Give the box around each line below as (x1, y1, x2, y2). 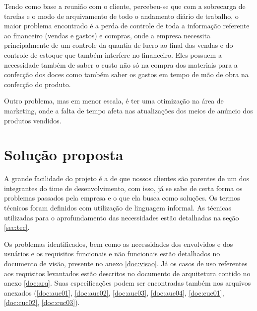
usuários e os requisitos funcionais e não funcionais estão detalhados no (4, 248, 220, 259)
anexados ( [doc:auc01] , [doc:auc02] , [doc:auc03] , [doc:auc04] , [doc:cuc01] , (4, 287, 224, 298)
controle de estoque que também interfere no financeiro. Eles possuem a (4, 49, 222, 60)
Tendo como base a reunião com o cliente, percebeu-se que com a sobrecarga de (4, 1, 246, 11)
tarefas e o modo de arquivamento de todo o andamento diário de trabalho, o (4, 10, 239, 21)
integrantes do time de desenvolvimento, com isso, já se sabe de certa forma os (4, 183, 243, 193)
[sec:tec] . (4, 222, 30, 232)
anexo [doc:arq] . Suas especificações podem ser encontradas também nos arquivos (4, 278, 251, 288)
